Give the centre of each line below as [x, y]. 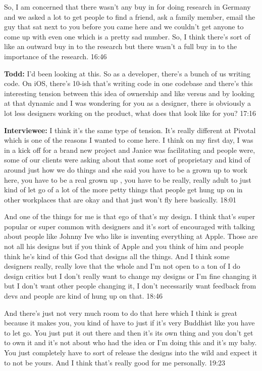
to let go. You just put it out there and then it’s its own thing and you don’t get [129, 332]
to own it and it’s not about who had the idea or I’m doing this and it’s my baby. [130, 342]
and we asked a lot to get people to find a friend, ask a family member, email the [130, 16]
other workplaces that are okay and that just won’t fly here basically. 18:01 [120, 199]
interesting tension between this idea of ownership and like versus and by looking [129, 93]
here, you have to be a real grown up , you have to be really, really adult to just [128, 179]
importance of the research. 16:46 [56, 56]
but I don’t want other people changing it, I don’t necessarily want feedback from [130, 286]
